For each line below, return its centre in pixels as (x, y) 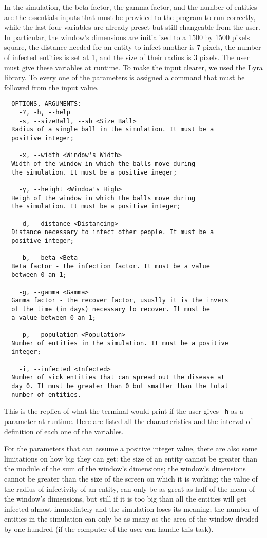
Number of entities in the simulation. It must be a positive (120, 343)
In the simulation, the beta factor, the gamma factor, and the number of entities (131, 7)
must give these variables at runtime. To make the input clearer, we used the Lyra (133, 67)
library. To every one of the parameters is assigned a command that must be (125, 77)
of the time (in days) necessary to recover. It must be (111, 309)
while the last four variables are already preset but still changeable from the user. (132, 27)
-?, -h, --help (44, 112)
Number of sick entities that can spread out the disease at (118, 378)
